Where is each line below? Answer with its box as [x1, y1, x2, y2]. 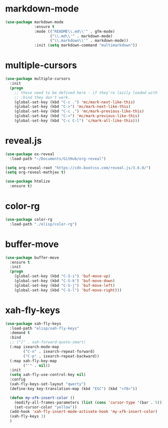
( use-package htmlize [5, 179, 50, 184]
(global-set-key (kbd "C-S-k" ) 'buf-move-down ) [14, 278, 115, 283]
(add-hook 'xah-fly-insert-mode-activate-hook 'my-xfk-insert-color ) [9, 409, 157, 414]
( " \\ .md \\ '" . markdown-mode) [49, 34, 113, 39]
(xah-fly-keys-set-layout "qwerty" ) [9, 381, 86, 386]
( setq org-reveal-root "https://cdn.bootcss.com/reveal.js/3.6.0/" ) [5, 165, 151, 170]
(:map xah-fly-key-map [9, 358, 57, 363]
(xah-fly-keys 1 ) [9, 414, 46, 419]
